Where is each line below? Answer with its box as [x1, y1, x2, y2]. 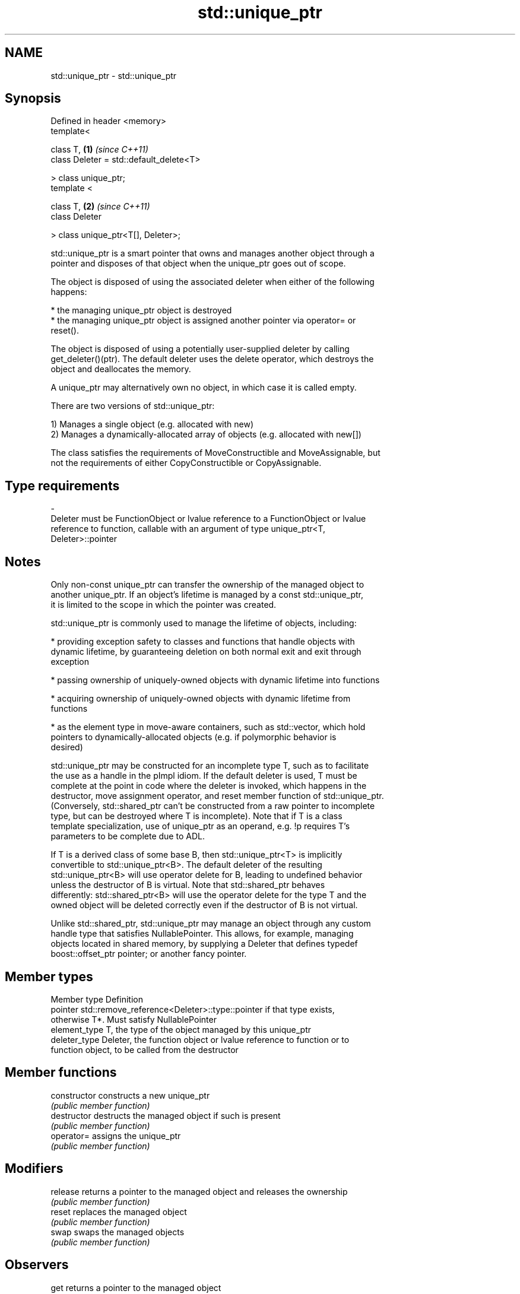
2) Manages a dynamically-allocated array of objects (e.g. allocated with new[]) [50, 429, 362, 440]
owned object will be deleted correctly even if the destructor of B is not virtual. [50, 900, 358, 911]
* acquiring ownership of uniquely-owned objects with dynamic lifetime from [50, 693, 351, 704]
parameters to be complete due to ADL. [50, 831, 205, 842]
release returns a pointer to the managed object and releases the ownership [50, 1186, 348, 1197]
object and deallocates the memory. [50, 364, 191, 375]
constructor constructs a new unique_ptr [50, 1090, 210, 1100]
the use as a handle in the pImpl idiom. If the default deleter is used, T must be [50, 770, 357, 781]
